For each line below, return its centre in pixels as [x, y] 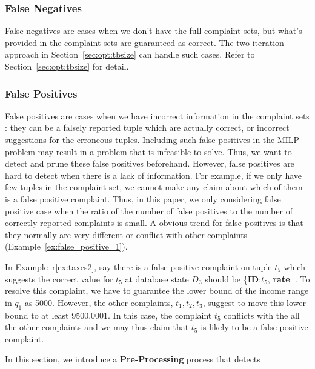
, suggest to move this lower [254, 302]
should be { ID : [233, 278]
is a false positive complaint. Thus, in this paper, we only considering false [143, 198]
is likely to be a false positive [254, 327]
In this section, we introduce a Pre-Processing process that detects [133, 359]
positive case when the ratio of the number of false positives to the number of [149, 211]
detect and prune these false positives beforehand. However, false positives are [150, 163]
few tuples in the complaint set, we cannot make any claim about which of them [154, 187]
